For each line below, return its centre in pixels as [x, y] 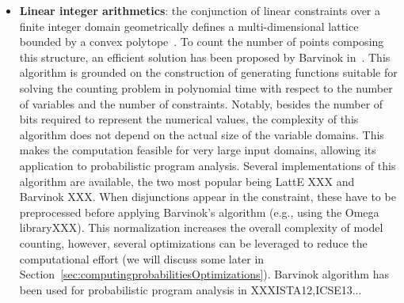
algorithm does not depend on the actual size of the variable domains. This [202, 134]
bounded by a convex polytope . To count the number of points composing [202, 42]
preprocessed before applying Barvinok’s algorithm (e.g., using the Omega [199, 212]
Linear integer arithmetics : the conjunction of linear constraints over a [200, 10]
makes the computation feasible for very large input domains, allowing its [198, 150]
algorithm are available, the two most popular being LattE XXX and [187, 181]
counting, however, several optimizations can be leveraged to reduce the [193, 242]
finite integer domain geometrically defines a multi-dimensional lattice [189, 26]
